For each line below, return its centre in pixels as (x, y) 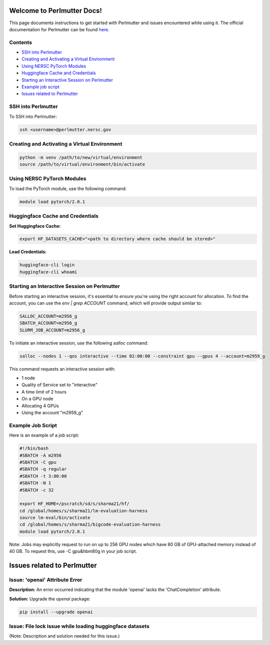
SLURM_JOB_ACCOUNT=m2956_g (52, 330)
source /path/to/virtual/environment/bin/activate (82, 164)
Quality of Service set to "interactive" (59, 385)
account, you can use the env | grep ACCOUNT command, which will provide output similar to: (106, 303)
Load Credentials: (28, 252)
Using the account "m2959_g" (53, 413)
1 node (28, 378)
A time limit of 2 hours (44, 392)
